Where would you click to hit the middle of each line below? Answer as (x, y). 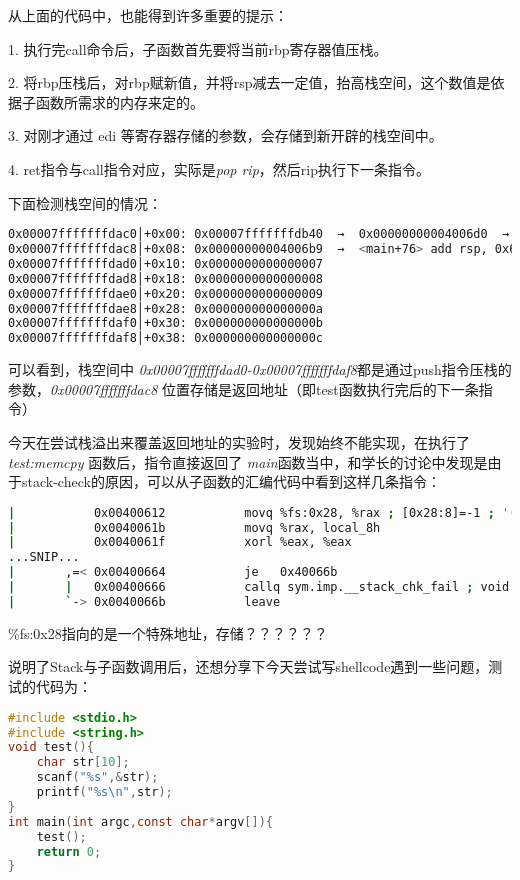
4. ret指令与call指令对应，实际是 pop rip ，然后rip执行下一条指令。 (219, 168)
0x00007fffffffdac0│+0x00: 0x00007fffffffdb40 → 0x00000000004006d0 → (259, 234)
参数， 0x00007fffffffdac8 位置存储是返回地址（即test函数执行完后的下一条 (243, 388)
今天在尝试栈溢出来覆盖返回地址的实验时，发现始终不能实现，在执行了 (239, 441)
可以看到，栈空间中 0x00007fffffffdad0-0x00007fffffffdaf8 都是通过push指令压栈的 (260, 369)
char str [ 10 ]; (83, 762)
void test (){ (51, 747)
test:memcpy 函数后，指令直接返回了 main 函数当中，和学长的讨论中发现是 (248, 461)
